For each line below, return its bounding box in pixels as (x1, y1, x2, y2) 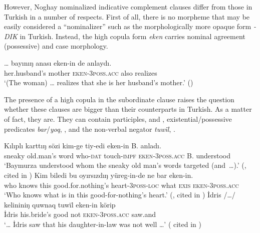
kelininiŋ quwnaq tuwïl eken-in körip (4, 199, 116, 209)
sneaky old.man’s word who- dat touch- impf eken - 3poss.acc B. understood (4, 150, 231, 160)
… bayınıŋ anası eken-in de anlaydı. (4, 57, 112, 68)
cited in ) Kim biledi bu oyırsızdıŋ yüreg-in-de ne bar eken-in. (4, 169, 193, 180)
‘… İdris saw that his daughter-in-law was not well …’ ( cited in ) (4, 218, 202, 229)
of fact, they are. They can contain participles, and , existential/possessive (4, 113, 232, 124)
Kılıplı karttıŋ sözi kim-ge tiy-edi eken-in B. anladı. (4, 140, 161, 151)
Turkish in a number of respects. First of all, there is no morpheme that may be (4, 11, 250, 22)
